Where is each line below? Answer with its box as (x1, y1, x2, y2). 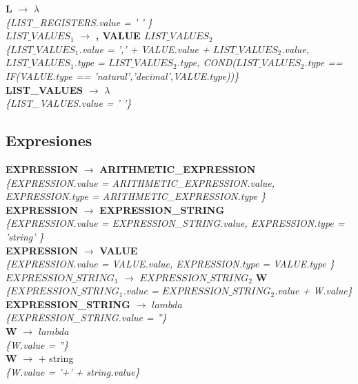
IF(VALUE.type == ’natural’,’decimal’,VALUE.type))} (6, 68, 239, 83)
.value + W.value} (275, 283, 352, 298)
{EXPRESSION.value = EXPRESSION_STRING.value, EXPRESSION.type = (6, 216, 345, 230)
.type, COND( (177, 55, 236, 70)
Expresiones (6, 130, 92, 151)
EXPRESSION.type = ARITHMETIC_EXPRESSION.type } (6, 189, 266, 203)
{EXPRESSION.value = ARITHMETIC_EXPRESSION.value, (6, 175, 275, 190)
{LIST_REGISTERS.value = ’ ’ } (6, 14, 152, 29)
